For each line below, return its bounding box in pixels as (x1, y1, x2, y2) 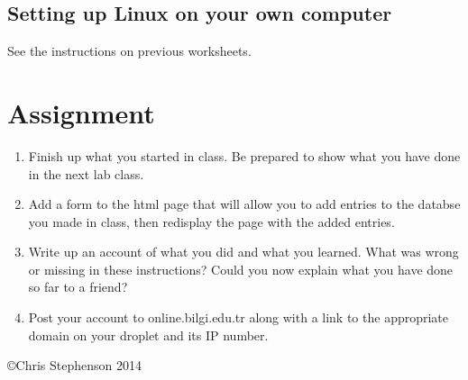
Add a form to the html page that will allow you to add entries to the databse (28, 195, 461, 213)
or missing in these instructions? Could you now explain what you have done (28, 259, 454, 278)
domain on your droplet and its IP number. (28, 325, 269, 344)
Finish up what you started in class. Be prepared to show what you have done (28, 146, 461, 165)
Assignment (7, 94, 155, 131)
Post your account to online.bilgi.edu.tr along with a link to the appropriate (28, 308, 449, 327)
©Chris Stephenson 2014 (7, 356, 142, 375)
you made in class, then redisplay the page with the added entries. (28, 212, 395, 231)
